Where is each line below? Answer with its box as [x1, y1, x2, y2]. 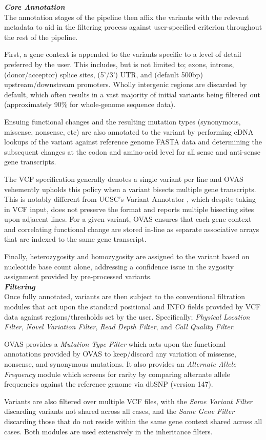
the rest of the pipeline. [4, 31, 78, 42]
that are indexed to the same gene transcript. [4, 234, 147, 244]
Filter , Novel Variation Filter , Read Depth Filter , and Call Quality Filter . [4, 321, 235, 332]
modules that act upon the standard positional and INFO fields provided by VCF [4, 301, 261, 312]
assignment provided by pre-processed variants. [4, 271, 152, 282]
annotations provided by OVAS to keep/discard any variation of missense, [4, 348, 236, 359]
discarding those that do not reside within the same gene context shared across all [4, 415, 262, 426]
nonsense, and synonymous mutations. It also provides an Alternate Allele [4, 359, 236, 369]
